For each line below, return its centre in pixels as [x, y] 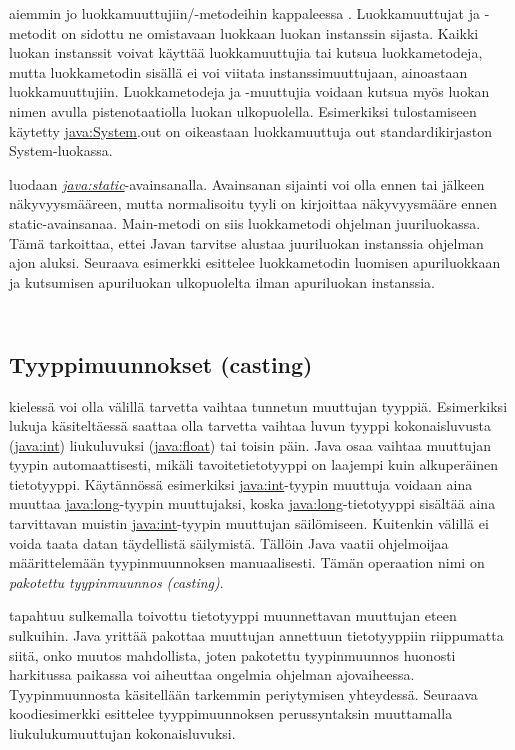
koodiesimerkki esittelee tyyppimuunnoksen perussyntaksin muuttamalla [231, 713]
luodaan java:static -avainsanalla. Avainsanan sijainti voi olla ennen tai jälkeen [247, 183]
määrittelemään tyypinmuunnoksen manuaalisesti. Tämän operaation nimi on [247, 562]
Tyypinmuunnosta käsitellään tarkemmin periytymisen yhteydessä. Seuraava [243, 693]
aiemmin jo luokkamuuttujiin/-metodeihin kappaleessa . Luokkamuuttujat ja [244, 13]
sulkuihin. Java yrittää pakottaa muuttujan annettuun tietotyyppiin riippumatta [256, 635]
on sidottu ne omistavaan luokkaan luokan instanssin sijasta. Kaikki [270, 32]
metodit [33, 32]
